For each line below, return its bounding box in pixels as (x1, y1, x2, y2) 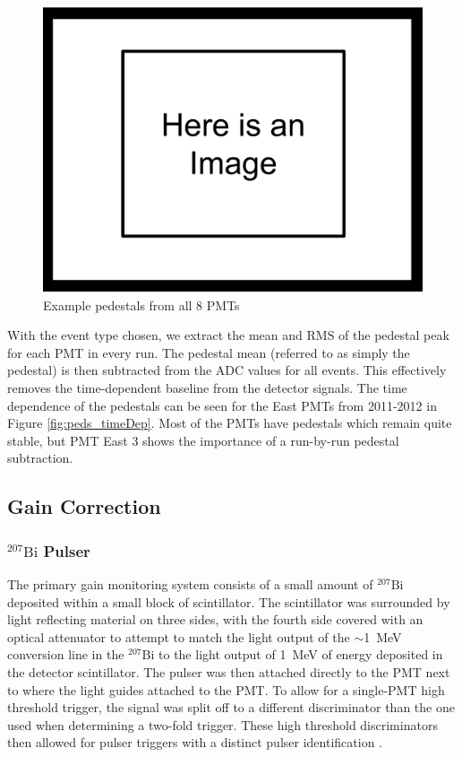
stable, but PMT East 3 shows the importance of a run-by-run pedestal (7, 431, 399, 449)
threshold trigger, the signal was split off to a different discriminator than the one (7, 698, 455, 717)
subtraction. (7, 448, 73, 467)
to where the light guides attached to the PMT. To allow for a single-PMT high (7, 680, 445, 699)
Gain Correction (7, 492, 161, 520)
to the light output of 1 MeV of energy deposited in (158, 645, 443, 664)
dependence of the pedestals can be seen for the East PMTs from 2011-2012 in (7, 396, 437, 414)
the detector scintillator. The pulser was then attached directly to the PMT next (7, 662, 450, 681)
